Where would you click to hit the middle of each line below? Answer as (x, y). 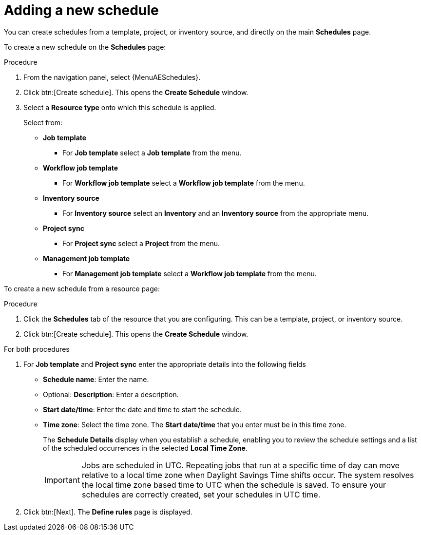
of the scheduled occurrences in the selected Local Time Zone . (145, 448)
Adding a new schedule (81, 10)
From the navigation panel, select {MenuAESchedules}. (112, 77)
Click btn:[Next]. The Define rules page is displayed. (108, 512)
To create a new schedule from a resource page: (82, 288)
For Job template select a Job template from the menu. (152, 153)
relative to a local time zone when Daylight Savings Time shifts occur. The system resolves (248, 475)
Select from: (43, 122)
